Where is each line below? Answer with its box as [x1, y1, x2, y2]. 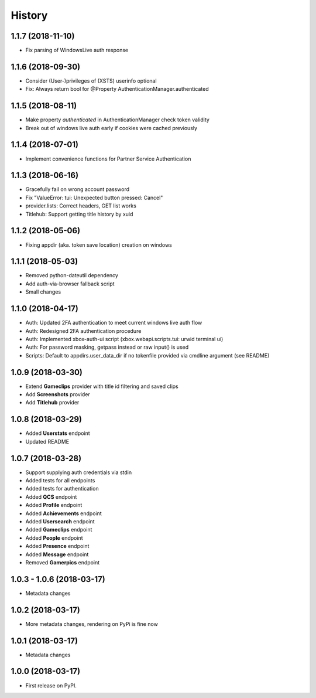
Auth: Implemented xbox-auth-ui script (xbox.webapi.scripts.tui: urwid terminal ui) [25, 335, 224, 342]
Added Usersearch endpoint [25, 517, 95, 525]
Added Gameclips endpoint [25, 526, 92, 533]
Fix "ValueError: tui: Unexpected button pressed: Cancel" [25, 194, 163, 201]
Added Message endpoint [25, 551, 89, 558]
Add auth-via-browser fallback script [25, 280, 115, 287]
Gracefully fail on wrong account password [25, 186, 130, 193]
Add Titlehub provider [25, 399, 80, 406]
